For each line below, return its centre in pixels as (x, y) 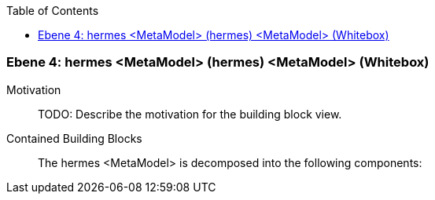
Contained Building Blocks (74, 138)
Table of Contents (53, 11)
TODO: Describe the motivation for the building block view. (190, 114)
